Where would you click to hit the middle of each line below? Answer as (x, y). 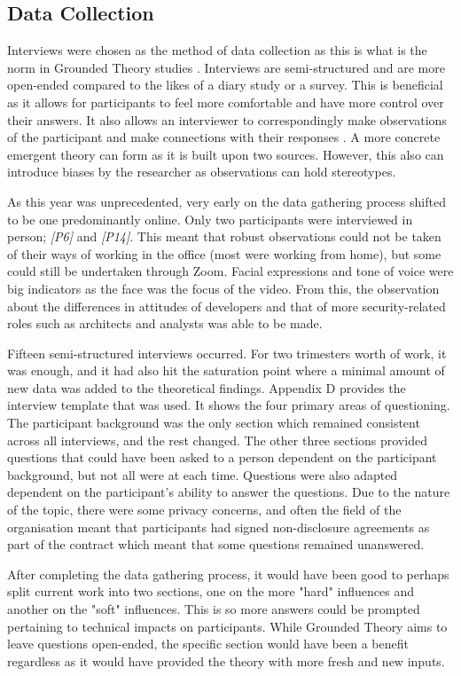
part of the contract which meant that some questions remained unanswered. (216, 544)
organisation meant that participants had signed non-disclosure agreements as (219, 527)
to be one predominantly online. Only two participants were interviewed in (210, 219)
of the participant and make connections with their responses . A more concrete (224, 137)
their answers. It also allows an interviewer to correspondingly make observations (227, 119)
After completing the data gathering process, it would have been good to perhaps (228, 574)
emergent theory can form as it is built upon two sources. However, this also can (226, 154)
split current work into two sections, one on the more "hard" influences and (211, 591)
